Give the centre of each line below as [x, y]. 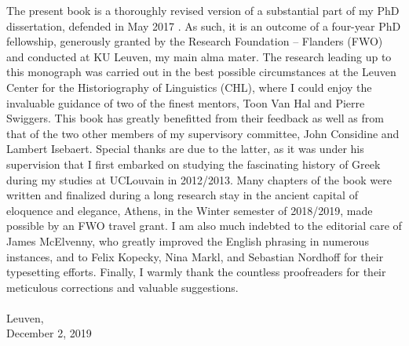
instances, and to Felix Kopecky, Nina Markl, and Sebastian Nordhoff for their [195, 256]
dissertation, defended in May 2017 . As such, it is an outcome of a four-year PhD [204, 25]
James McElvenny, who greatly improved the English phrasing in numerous [188, 240]
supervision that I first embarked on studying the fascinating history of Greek [194, 164]
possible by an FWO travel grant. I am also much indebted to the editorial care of [204, 226]
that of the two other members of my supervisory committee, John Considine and [203, 133]
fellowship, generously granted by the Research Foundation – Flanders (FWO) [195, 41]
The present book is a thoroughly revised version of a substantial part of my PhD [203, 10]
